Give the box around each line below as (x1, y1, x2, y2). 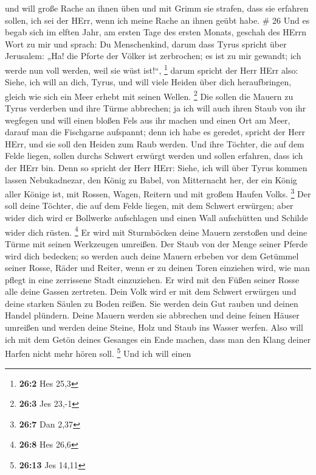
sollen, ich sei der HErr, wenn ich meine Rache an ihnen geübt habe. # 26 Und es (5, 13, 310, 26)
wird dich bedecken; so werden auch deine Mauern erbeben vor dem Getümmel (5, 249, 299, 262)
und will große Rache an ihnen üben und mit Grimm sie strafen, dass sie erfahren (5, 2, 309, 14)
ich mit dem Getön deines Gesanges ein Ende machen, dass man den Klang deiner (5, 332, 311, 345)
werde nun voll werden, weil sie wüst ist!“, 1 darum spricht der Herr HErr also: (5, 62, 298, 76)
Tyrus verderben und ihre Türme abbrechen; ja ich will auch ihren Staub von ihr (5, 102, 306, 114)
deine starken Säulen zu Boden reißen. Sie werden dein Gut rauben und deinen (5, 297, 298, 309)
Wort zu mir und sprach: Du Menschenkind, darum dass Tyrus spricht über (5, 37, 287, 50)
